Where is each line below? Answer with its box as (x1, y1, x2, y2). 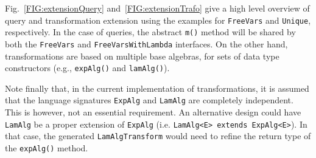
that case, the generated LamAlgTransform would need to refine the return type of (5, 129, 311, 142)
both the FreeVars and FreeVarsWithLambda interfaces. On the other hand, (5, 37, 288, 50)
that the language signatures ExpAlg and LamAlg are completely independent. (5, 94, 293, 106)
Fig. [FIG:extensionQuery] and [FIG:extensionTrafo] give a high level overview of (5, 2, 310, 14)
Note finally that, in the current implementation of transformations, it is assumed (5, 81, 309, 94)
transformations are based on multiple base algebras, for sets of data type (5, 49, 279, 62)
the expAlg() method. (5, 141, 88, 154)
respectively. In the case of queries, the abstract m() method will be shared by (5, 26, 296, 38)
